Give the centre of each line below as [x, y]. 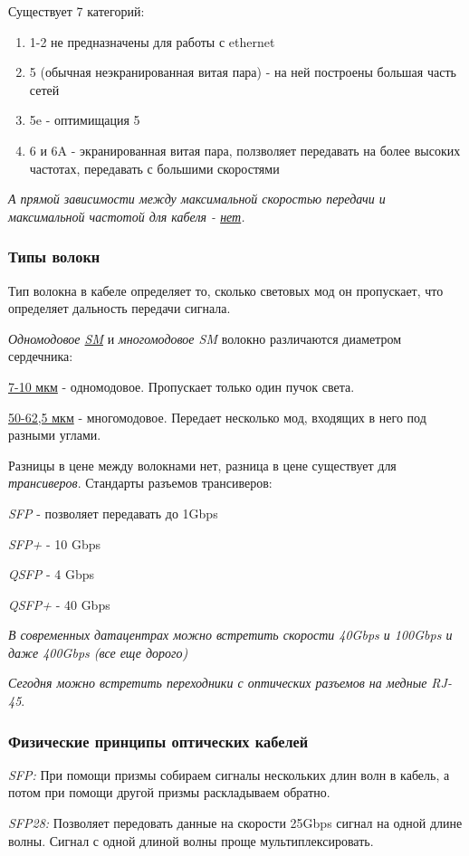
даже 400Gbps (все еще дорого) [98, 652]
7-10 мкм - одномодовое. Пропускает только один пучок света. [182, 386]
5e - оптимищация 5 [85, 120]
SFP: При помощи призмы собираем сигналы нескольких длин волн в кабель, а [229, 774]
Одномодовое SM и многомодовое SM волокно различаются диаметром [205, 338]
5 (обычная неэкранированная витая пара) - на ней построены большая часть [243, 72]
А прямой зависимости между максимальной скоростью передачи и [197, 199]
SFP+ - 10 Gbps [54, 543]
